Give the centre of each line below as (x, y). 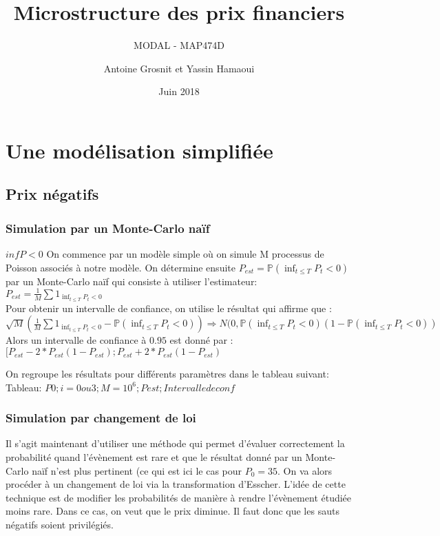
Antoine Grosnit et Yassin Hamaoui (179, 68)
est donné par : (201, 340)
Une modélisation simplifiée (139, 150)
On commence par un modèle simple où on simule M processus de (185, 254)
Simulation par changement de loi (101, 418)
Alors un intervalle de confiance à (76, 340)
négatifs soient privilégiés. (60, 525)
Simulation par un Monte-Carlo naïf (108, 228)
